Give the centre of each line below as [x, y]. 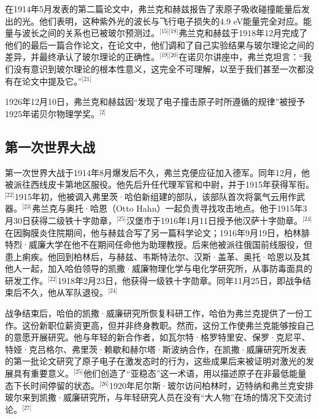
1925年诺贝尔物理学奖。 [52, 113]
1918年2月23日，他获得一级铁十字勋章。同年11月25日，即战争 [180, 280]
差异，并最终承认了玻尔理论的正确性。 [82, 57]
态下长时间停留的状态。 [52, 385]
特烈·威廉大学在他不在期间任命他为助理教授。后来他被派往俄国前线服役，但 [159, 244]
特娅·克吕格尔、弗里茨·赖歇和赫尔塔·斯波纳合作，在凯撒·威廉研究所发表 [156, 349]
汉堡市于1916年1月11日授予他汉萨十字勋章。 [215, 220]
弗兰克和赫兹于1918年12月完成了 [243, 33]
